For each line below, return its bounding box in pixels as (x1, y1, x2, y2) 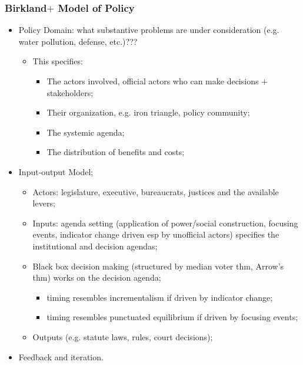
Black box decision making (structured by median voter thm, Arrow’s (32, 259, 284, 272)
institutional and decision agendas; (32, 239, 158, 252)
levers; (32, 197, 55, 209)
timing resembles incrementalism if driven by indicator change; (46, 291, 273, 303)
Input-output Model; (18, 165, 94, 177)
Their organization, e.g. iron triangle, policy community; (46, 106, 250, 119)
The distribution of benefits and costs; (46, 146, 185, 158)
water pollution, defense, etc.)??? (18, 35, 138, 47)
